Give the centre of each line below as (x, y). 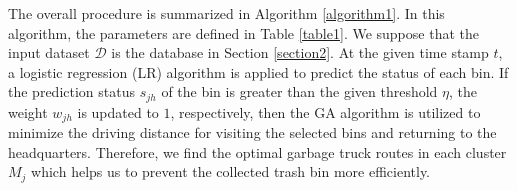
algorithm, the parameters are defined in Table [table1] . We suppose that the (243, 32)
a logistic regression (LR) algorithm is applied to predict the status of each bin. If (258, 71)
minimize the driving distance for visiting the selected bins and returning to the (252, 132)
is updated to (118, 111)
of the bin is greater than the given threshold (299, 91)
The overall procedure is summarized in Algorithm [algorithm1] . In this (226, 13)
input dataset (49, 52)
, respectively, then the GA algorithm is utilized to (325, 111)
